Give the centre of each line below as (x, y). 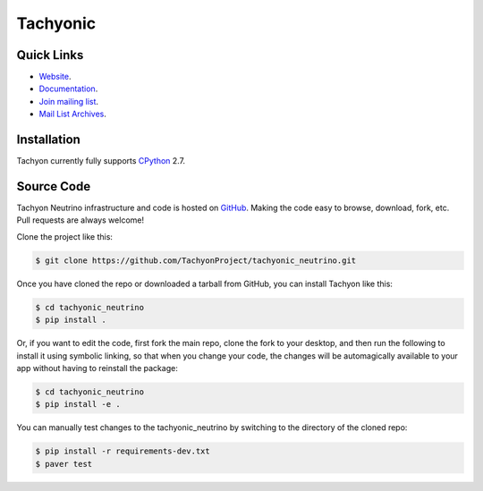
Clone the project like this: (65, 236)
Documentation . (68, 89)
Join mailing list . (68, 101)
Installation (48, 140)
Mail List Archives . (72, 114)
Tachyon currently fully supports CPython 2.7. (101, 161)
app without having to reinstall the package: (97, 368)
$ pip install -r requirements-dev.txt (123, 451)
